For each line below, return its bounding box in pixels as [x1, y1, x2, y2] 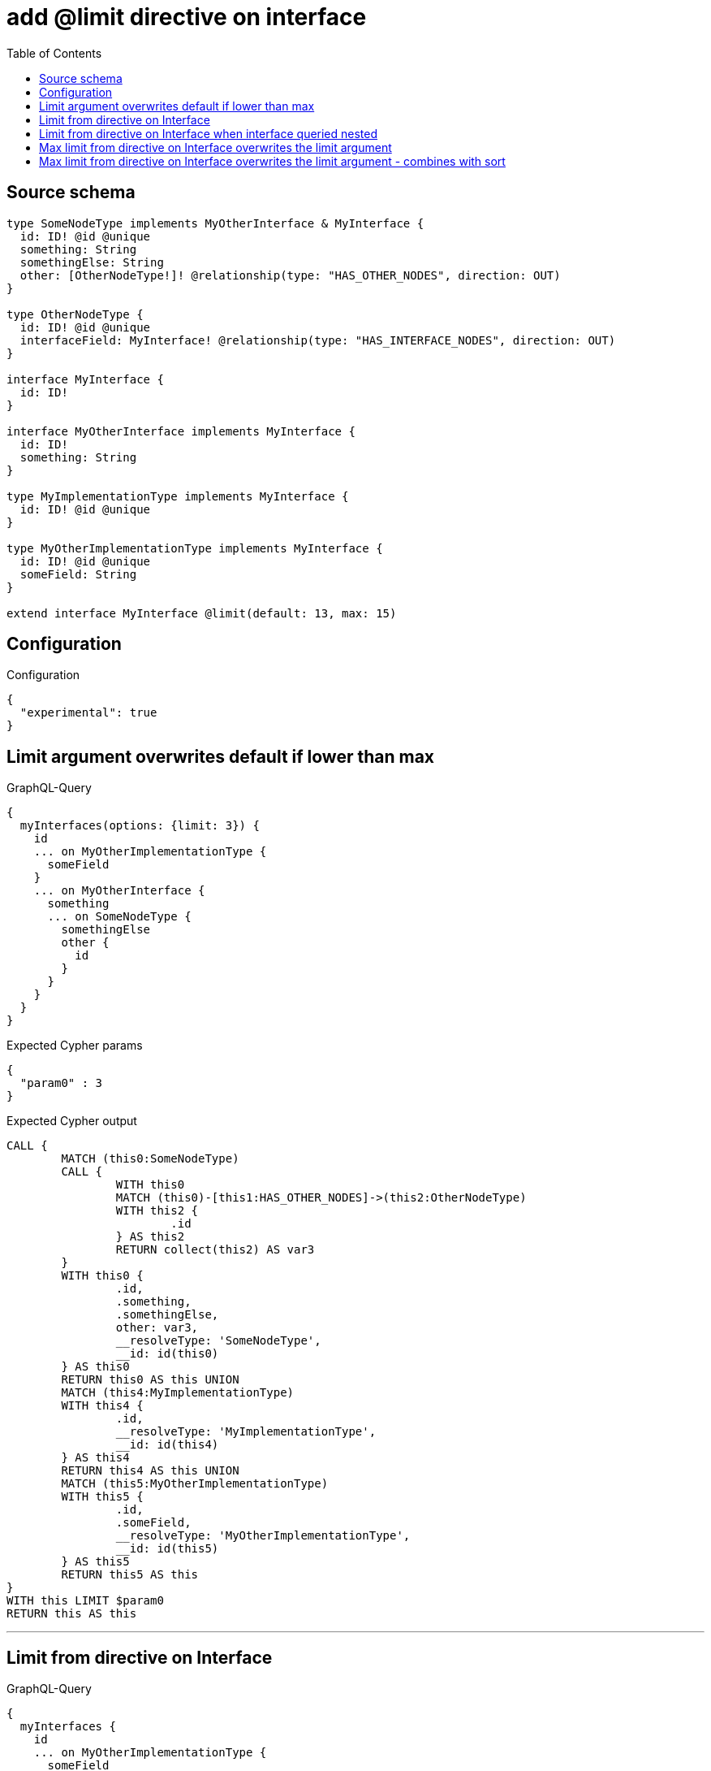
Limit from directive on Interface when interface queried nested [39, 126, 378, 141]
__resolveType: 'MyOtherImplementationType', [115, 1529, 411, 1543]
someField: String [19, 567, 137, 581]
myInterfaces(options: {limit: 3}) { [19, 819, 260, 833]
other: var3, [115, 1321, 199, 1335]
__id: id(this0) [115, 1347, 219, 1361]
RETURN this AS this [6, 1607, 137, 1621]
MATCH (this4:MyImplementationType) [61, 1386, 295, 1400]
